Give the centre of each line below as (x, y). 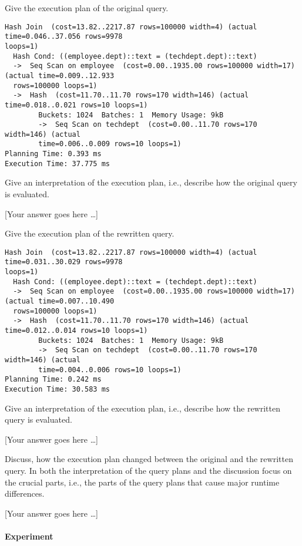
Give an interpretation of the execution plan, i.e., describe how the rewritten (142, 408)
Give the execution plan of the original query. (87, 8)
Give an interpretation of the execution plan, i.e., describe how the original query (151, 182)
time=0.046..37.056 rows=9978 (64, 37)
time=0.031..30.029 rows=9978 (64, 262)
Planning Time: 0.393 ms (53, 154)
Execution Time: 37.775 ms (57, 164)
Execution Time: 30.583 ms (57, 389)
